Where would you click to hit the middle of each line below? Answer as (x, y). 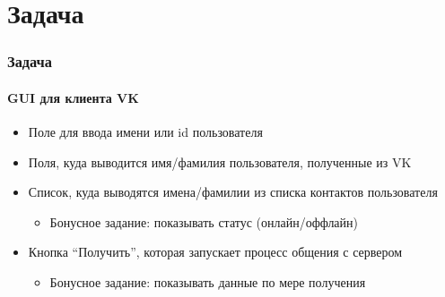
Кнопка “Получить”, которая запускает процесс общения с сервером (215, 252)
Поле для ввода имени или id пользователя (145, 132)
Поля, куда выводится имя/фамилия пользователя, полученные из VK (220, 161)
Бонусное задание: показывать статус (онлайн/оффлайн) (204, 221)
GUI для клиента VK (73, 97)
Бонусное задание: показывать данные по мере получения (208, 281)
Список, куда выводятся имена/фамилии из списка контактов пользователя (233, 192)
